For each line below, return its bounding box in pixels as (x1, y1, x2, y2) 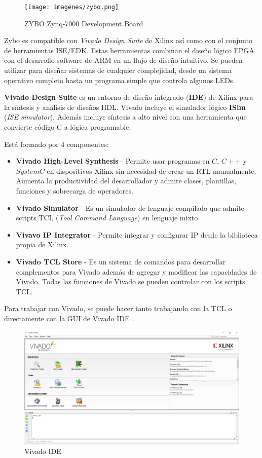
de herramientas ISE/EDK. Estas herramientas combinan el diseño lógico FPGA (4, 45, 254, 55)
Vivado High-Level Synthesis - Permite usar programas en (16, 156, 210, 166)
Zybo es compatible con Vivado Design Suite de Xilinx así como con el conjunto (4, 35, 252, 46)
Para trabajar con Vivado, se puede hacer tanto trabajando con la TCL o (4, 303, 232, 314)
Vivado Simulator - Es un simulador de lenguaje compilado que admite (16, 202, 244, 213)
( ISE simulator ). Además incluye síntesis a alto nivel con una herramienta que (4, 111, 247, 122)
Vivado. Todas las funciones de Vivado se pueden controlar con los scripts (16, 276, 245, 287)
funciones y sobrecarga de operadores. (16, 185, 133, 196)
